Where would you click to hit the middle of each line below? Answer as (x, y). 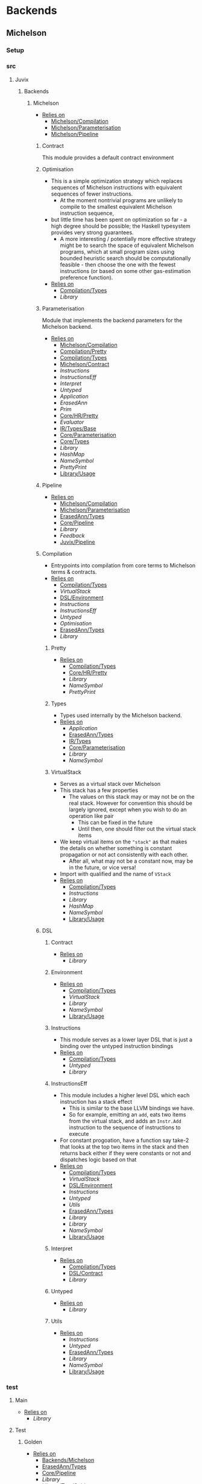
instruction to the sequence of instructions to (125, 1127)
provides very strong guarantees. (92, 232)
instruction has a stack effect (96, 1101)
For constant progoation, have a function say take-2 (125, 1140)
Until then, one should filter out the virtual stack (137, 829)
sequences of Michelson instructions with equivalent (116, 187)
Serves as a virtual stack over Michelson (110, 783)
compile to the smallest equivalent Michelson (116, 206)
